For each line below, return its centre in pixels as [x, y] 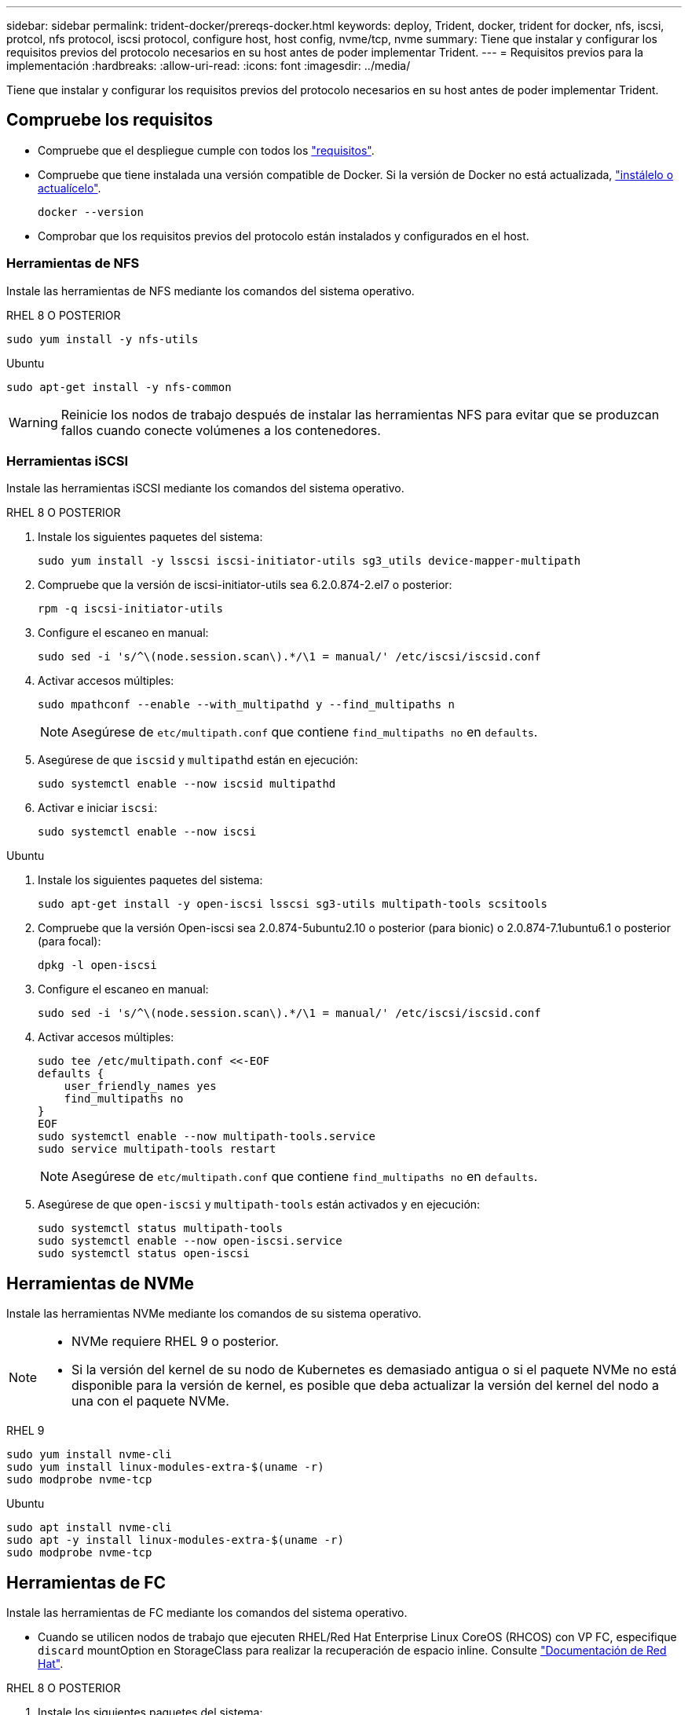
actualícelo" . [70, 188]
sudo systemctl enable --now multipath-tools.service [207, 1137]
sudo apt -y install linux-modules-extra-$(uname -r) [175, 1540]
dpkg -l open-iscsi [97, 965]
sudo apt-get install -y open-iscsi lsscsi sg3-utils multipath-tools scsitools [293, 904]
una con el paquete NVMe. [150, 1401]
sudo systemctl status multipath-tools [160, 1229]
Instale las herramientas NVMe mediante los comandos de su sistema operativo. [214, 1314]
